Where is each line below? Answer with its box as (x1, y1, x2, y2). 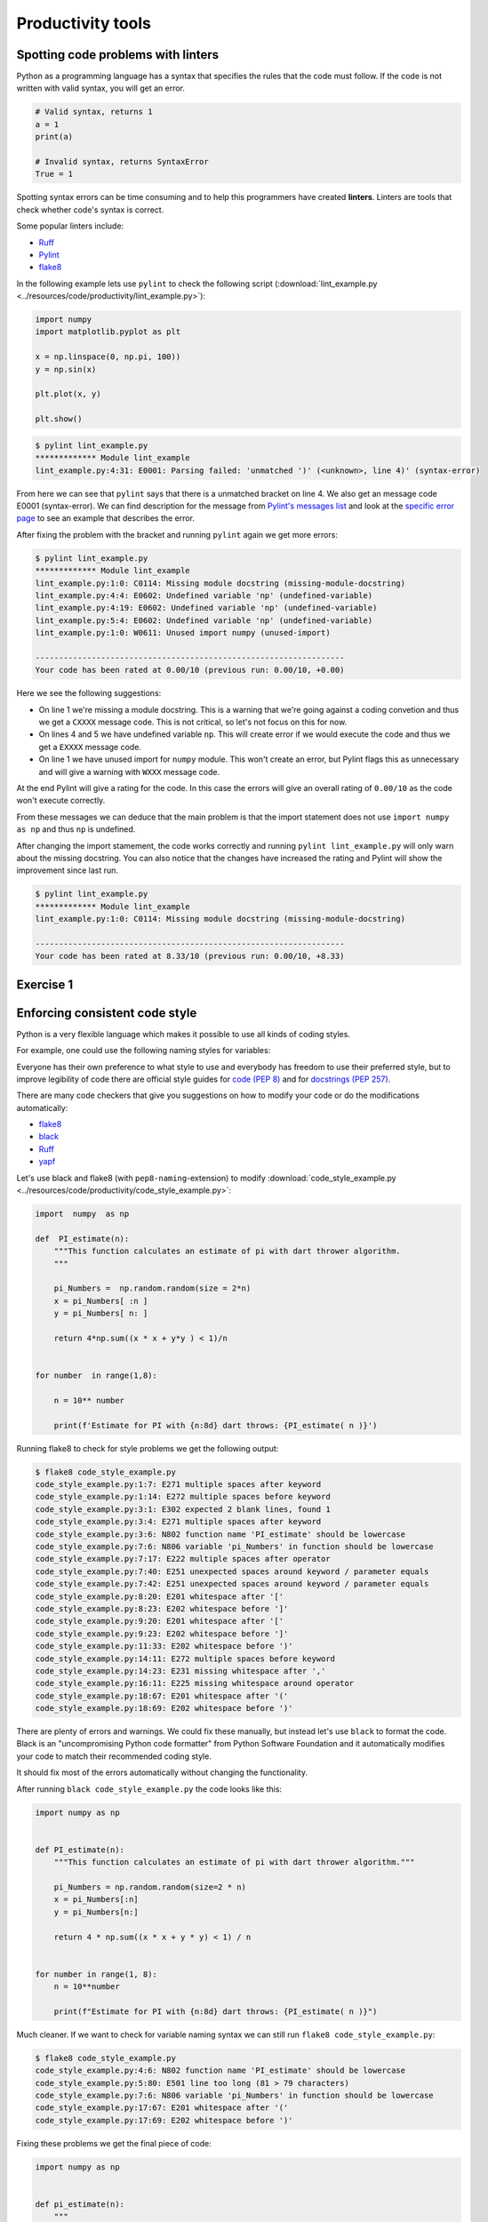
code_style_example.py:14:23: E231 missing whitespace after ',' (35, 1666, 326, 1675)
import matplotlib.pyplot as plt (35, 327, 181, 337)
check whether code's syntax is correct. (16, 204, 164, 215)
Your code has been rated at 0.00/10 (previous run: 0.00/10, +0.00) (35, 665, 345, 675)
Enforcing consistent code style (16, 1005, 197, 1020)
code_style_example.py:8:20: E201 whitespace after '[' (35, 1591, 284, 1602)
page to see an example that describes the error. (16, 513, 196, 524)
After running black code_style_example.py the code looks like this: (16, 1783, 283, 1794)
